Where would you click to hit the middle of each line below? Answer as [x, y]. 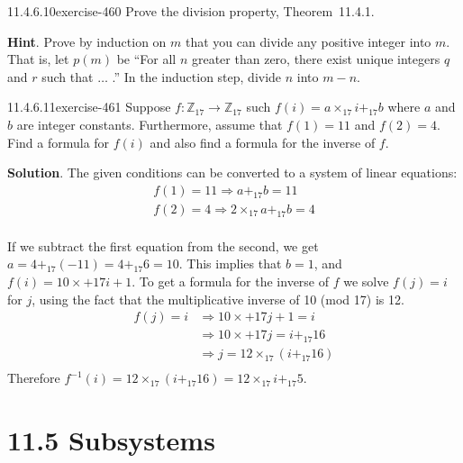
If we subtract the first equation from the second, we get [163, 245]
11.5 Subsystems [111, 439]
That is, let [38, 59]
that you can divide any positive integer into [309, 41]
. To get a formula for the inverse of [231, 281]
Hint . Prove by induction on [87, 41]
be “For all [146, 59]
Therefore [34, 378]
